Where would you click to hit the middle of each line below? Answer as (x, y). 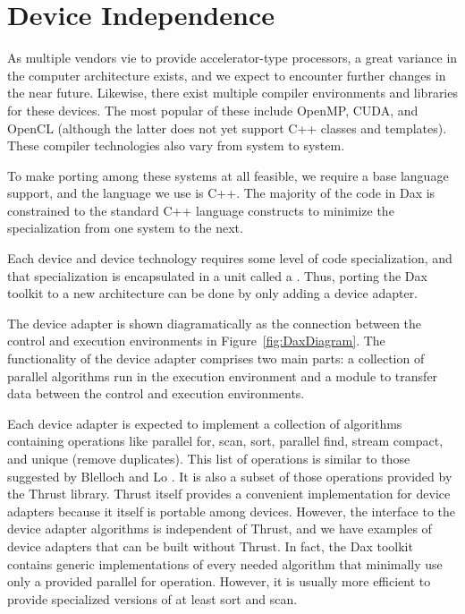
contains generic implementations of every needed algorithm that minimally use (225, 563)
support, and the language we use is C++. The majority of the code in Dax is (221, 193)
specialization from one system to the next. (125, 228)
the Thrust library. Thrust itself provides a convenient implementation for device (229, 494)
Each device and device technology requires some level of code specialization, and (230, 258)
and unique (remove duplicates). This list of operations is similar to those (209, 458)
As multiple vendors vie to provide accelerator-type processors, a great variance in (232, 58)
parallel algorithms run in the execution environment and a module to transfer (223, 375)
